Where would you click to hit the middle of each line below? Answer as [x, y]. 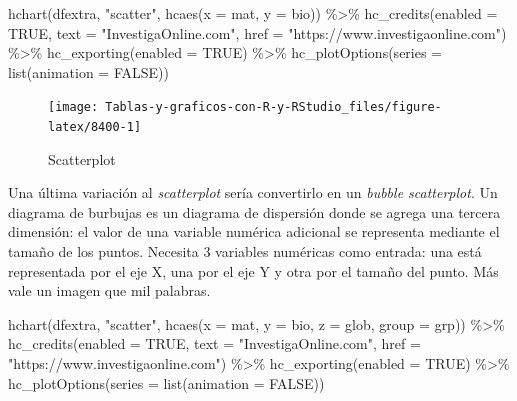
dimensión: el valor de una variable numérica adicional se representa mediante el [254, 231]
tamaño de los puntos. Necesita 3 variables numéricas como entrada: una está [245, 251]
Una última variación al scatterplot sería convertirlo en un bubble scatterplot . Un [253, 192]
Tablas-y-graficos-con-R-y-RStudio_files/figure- [273, 107]
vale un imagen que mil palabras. [109, 290]
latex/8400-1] [95, 127]
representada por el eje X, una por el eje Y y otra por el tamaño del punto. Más [253, 270]
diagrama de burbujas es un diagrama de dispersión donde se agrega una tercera [254, 211]
